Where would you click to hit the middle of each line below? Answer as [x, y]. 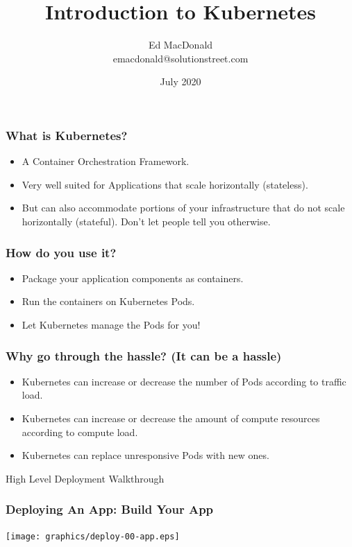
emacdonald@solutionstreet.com [181, 58]
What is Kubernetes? [67, 135]
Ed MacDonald [181, 45]
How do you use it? [61, 252]
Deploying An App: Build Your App [110, 509]
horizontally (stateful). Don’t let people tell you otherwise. [146, 221]
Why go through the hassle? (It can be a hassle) [144, 355]
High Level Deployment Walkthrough [85, 478]
